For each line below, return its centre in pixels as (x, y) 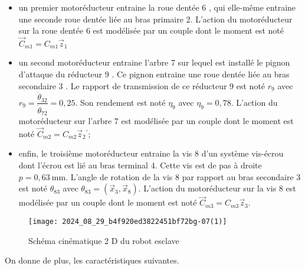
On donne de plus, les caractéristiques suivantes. (92, 260)
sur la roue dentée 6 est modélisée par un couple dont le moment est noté (151, 30)
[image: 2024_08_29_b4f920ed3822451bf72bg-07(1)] (128, 222)
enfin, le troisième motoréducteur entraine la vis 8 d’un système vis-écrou (151, 153)
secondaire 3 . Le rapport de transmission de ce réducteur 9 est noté (142, 85)
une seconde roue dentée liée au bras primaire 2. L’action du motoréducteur (155, 19)
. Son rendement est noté (120, 102)
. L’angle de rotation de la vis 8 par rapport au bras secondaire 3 (183, 176)
